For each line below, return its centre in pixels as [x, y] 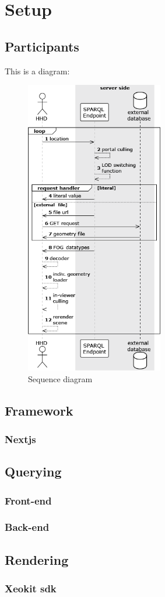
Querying [33, 471]
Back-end [27, 527]
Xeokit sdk [31, 589]
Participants [42, 46]
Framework [39, 410]
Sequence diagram [60, 378]
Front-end [28, 500]
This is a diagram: [37, 71]
